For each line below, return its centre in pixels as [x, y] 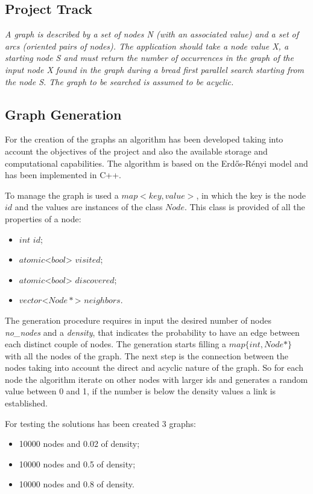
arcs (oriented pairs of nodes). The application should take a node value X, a [147, 46]
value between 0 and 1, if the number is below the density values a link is [141, 391]
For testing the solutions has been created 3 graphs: [100, 423]
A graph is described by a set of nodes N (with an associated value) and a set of [152, 34]
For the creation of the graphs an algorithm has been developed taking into [144, 139]
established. [26, 403]
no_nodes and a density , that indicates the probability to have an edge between [152, 332]
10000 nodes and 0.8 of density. [77, 484]
